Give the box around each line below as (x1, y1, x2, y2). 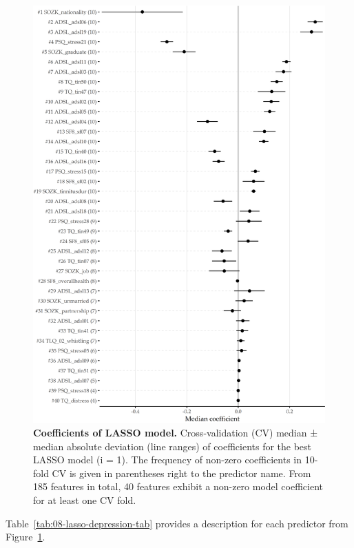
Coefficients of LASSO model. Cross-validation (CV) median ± (33, 425, 318, 439)
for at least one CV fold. (33, 492, 136, 507)
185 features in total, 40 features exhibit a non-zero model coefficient (33, 479, 324, 494)
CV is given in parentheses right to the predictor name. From (52, 465, 311, 480)
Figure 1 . (6, 529, 45, 544)
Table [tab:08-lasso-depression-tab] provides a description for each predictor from (6, 516, 348, 530)
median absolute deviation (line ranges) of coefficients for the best (33, 439, 312, 453)
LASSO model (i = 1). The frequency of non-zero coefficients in (33, 452, 302, 467)
